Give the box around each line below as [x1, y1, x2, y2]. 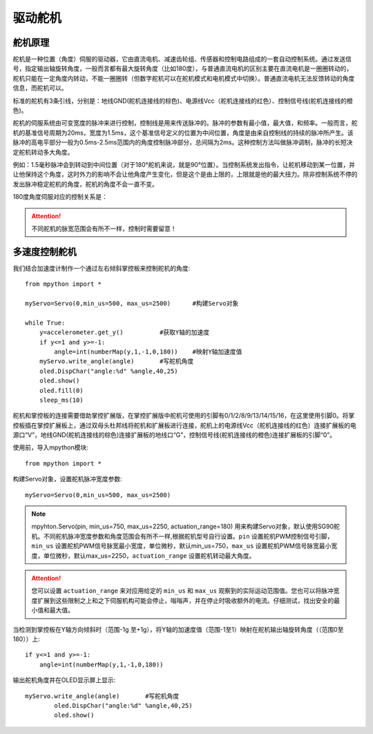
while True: [25, 318, 66, 327]
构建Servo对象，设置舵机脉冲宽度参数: [12, 475, 122, 483]
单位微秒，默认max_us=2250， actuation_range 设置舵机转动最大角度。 [43, 551, 256, 559]
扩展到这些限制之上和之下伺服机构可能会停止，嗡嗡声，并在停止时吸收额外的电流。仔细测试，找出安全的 [37, 596, 334, 604]
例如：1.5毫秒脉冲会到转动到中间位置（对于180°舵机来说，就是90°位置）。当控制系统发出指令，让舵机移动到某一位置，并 [12, 160, 356, 168]
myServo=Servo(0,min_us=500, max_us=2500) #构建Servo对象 [25, 300, 239, 307]
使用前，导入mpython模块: [12, 443, 89, 452]
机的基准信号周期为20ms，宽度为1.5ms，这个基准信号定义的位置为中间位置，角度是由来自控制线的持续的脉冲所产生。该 [12, 128, 354, 137]
